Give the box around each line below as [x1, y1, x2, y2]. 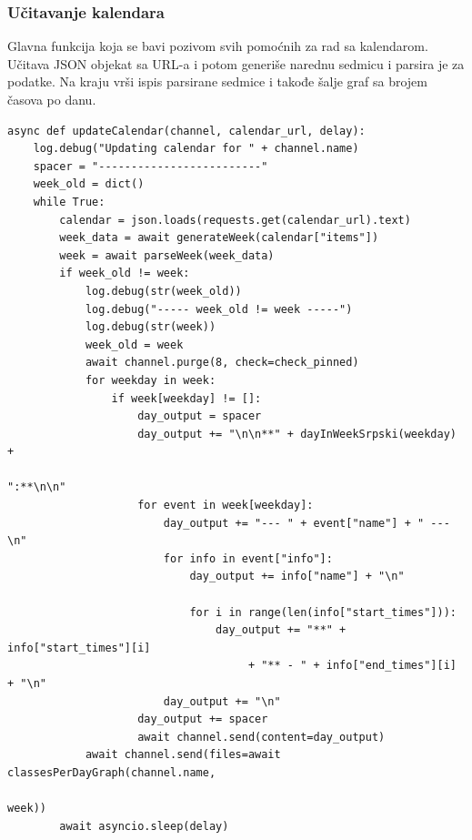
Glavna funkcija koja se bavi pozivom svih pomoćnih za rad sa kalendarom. [7, 36, 428, 56]
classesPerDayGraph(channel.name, [7, 765, 216, 779]
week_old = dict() [33, 177, 145, 191]
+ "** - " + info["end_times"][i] [247, 659, 457, 673]
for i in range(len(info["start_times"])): [189, 605, 457, 619]
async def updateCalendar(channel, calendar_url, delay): [7, 124, 366, 137]
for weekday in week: [85, 373, 216, 387]
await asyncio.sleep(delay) [59, 819, 229, 833]
